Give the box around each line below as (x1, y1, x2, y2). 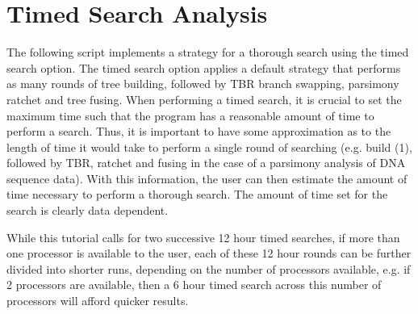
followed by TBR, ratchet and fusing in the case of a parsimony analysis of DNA (6, 154, 406, 171)
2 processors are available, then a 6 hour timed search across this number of (6, 276, 382, 293)
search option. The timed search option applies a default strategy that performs (6, 59, 401, 76)
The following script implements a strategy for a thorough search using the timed (6, 44, 409, 61)
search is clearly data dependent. (6, 202, 169, 219)
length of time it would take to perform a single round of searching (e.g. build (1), (6, 138, 412, 155)
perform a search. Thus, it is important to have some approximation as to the (6, 123, 391, 140)
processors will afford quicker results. (6, 292, 189, 309)
